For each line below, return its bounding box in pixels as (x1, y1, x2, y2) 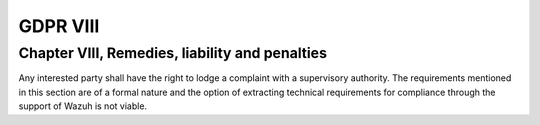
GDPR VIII (18, 15, 100, 37)
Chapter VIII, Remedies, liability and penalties (18, 44, 327, 62)
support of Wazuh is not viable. (18, 100, 148, 112)
